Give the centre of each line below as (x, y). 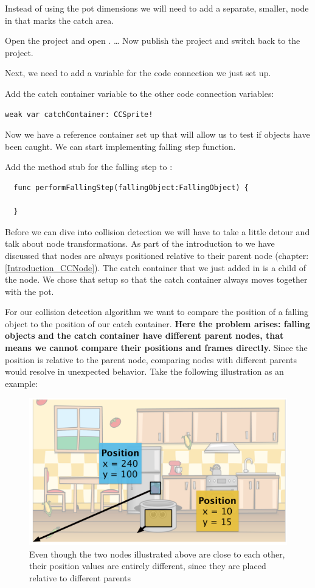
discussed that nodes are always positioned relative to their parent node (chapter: (157, 255)
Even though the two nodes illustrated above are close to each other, (157, 554)
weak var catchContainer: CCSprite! (79, 114)
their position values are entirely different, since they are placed (148, 566)
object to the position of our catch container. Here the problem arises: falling (157, 323)
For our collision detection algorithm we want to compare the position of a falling (157, 312)
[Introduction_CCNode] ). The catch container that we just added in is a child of (155, 267)
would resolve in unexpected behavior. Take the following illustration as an (144, 371)
